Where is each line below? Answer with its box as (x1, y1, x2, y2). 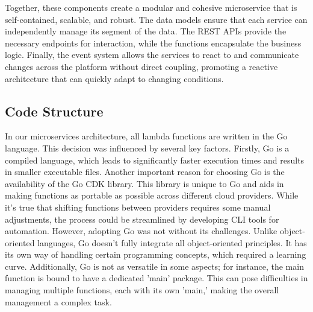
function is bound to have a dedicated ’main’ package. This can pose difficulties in (5, 272, 308, 284)
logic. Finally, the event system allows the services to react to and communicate (5, 48, 299, 61)
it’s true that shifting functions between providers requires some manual (5, 200, 271, 213)
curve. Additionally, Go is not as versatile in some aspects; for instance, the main (5, 259, 304, 272)
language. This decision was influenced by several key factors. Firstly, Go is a (5, 141, 290, 154)
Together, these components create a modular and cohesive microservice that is (5, 1, 297, 13)
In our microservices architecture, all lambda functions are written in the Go (5, 130, 288, 142)
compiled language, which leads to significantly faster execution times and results (5, 153, 305, 166)
